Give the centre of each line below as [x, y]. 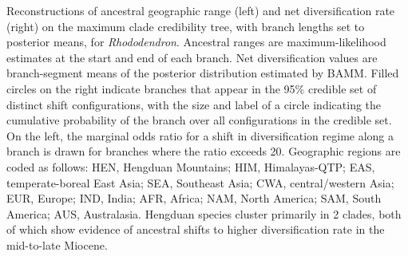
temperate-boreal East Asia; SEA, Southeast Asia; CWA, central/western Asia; [200, 182]
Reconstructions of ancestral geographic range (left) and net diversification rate [201, 10]
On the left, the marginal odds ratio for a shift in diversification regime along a [200, 135]
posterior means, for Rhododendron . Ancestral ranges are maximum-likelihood [196, 42]
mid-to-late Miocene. [57, 244]
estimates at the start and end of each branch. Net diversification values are [192, 57]
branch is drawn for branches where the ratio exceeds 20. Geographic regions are [204, 151]
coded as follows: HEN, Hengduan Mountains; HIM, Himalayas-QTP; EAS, [191, 166]
